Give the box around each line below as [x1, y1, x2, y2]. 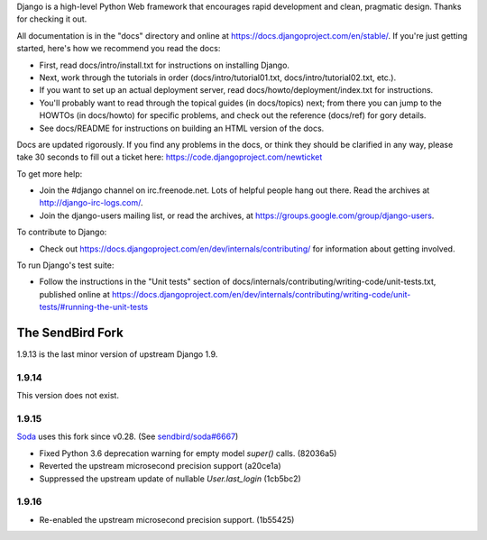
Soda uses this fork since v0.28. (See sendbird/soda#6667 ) [16, 431, 239, 442]
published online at [39, 288, 110, 299]
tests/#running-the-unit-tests [39, 302, 149, 313]
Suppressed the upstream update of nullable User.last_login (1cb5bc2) [39, 473, 301, 484]
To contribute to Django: [16, 226, 107, 238]
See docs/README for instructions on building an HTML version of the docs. [39, 123, 325, 133]
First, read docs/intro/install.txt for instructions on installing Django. [39, 59, 290, 70]
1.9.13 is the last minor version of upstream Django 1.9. [16, 349, 218, 360]
